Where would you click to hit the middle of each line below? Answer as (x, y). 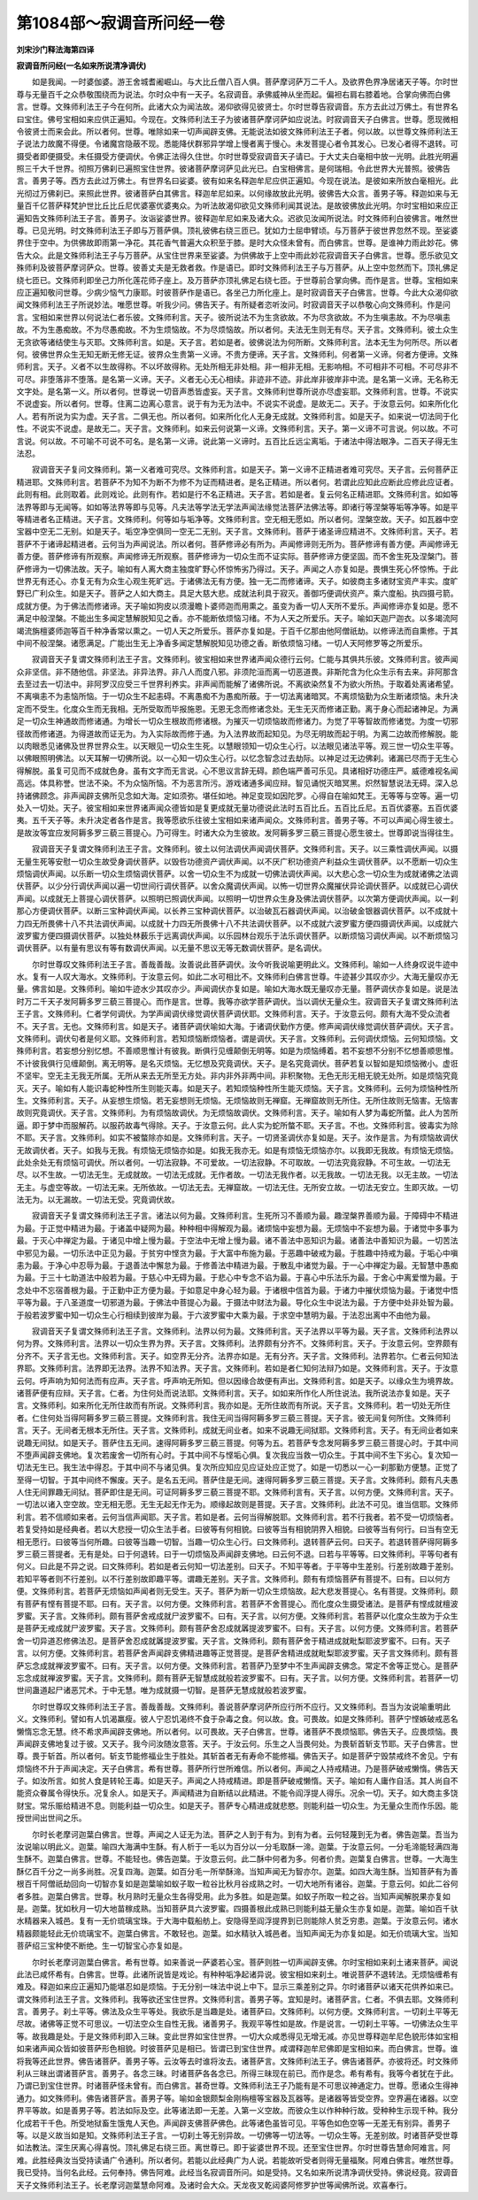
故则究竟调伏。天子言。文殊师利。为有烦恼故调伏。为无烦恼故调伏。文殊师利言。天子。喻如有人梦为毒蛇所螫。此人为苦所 (237, 1113)
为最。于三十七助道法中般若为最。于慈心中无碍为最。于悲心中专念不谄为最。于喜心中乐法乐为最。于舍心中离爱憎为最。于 (237, 1278)
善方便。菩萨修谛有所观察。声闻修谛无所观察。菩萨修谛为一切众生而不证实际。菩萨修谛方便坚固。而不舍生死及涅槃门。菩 (237, 557)
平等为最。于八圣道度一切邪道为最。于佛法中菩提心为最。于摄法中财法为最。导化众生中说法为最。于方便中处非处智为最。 (237, 1303)
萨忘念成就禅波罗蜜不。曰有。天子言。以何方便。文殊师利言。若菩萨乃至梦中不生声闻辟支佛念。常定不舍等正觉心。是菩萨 (237, 1665)
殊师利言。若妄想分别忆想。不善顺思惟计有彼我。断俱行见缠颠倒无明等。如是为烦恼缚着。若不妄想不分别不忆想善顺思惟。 (237, 1051)
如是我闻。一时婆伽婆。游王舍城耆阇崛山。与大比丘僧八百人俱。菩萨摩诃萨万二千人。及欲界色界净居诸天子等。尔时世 (245, 82)
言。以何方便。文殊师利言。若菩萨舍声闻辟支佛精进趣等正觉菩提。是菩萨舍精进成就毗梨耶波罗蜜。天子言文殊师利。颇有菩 (237, 1653)
